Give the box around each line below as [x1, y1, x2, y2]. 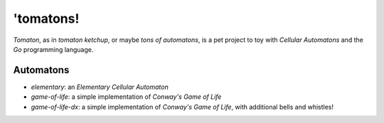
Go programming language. [13, 45, 94, 53]
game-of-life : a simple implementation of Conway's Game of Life [31, 92, 222, 101]
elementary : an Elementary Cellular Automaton [31, 82, 169, 91]
